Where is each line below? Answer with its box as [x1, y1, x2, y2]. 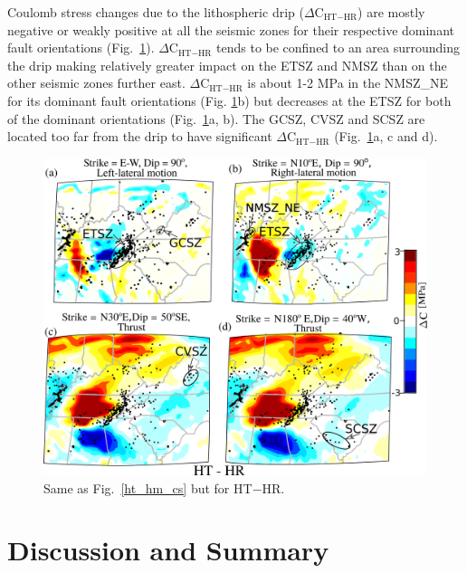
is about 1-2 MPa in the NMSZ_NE [247, 73, 449, 92]
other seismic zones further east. [7, 73, 186, 92]
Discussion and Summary [7, 531, 329, 568]
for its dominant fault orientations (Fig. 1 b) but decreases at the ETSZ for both [7, 91, 452, 110]
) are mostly [357, 3, 425, 21]
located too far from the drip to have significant [7, 127, 272, 146]
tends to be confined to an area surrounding [216, 38, 461, 57]
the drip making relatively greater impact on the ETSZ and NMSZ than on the [7, 55, 447, 74]
